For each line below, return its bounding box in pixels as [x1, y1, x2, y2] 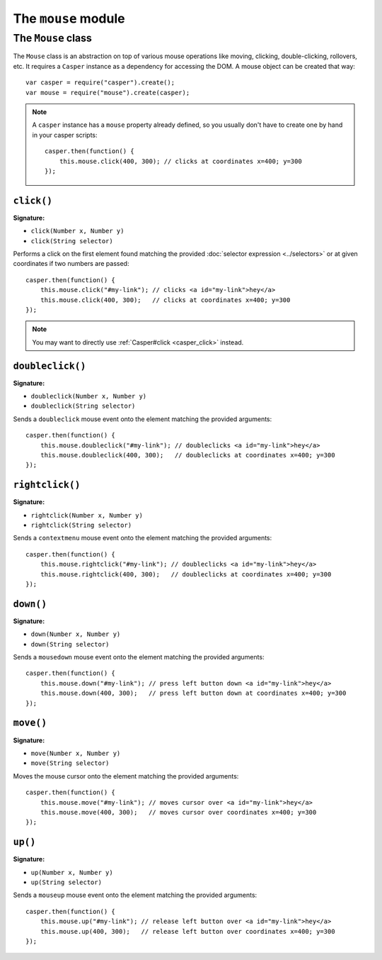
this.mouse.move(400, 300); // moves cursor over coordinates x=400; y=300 [40, 808, 317, 816]
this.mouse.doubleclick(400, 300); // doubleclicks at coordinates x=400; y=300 [40, 451, 335, 459]
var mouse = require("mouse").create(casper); [25, 89, 190, 96]
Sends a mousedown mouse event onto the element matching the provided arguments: [13, 653, 265, 662]
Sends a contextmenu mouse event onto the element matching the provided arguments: [13, 534, 272, 542]
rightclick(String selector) [30, 521, 132, 530]
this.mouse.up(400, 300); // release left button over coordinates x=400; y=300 [40, 927, 335, 935]
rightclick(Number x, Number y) [30, 511, 143, 519]
